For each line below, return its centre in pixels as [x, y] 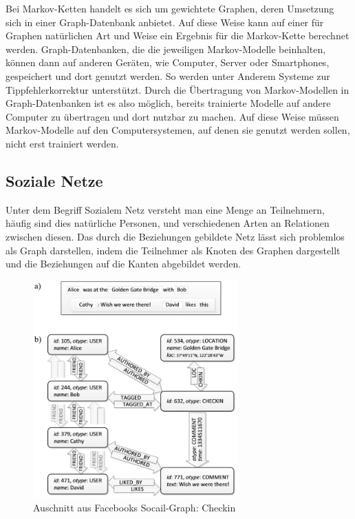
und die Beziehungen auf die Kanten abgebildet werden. [123, 264]
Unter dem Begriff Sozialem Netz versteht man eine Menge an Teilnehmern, [165, 209]
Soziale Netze [54, 180]
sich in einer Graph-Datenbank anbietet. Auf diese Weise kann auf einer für [165, 22]
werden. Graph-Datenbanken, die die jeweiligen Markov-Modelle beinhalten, [166, 49]
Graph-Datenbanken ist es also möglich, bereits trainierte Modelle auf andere [168, 103]
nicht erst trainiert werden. [62, 143]
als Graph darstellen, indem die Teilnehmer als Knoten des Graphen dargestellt [173, 250]
